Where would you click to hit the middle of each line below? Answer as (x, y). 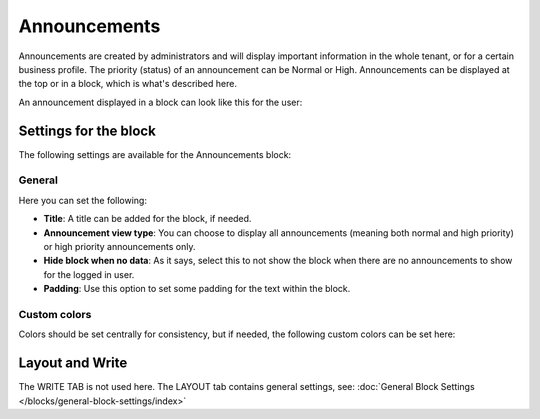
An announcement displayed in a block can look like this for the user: (160, 102)
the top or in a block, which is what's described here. (127, 84)
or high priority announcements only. (119, 246)
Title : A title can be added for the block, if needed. (147, 219)
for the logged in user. (89, 274)
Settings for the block (87, 130)
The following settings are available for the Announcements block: (155, 154)
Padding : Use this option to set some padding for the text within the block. (197, 289)
